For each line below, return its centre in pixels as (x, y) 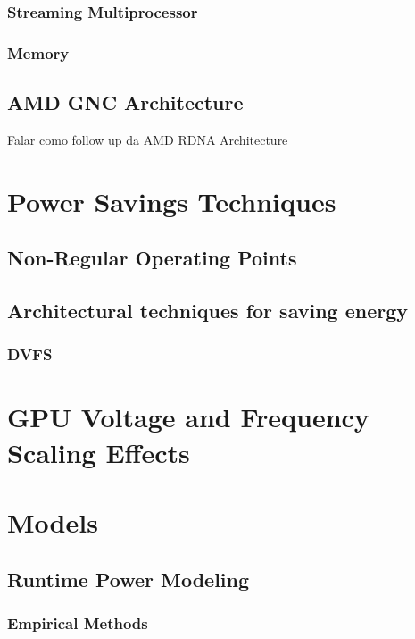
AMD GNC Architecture (125, 102)
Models (53, 522)
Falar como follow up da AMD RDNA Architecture (148, 139)
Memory (38, 52)
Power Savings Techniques (172, 201)
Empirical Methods (78, 622)
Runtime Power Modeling (129, 579)
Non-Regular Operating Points (152, 258)
